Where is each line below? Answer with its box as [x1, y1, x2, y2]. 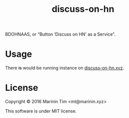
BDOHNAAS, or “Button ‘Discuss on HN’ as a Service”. [5, 31, 116, 38]
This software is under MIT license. [5, 108, 77, 114]
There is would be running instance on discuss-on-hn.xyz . [5, 65, 125, 71]
